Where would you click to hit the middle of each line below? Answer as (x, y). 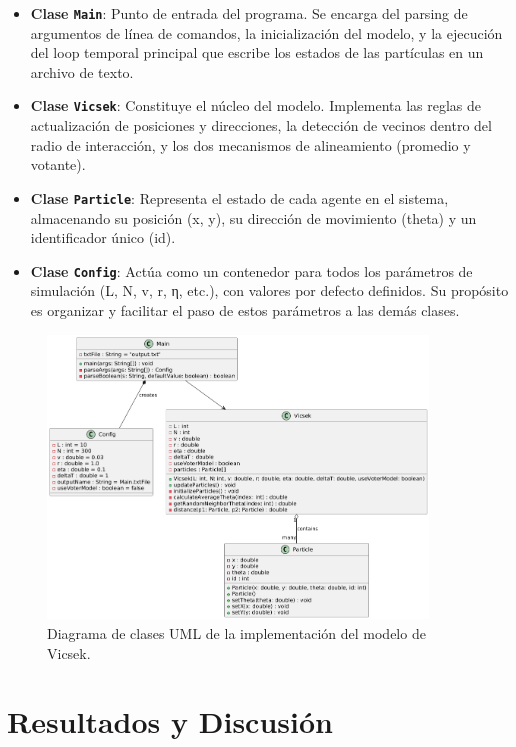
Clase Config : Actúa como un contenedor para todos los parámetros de (251, 270)
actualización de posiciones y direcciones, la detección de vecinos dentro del (261, 125)
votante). (58, 164)
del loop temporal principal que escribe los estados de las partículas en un (257, 52)
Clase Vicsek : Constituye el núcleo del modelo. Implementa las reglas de (256, 105)
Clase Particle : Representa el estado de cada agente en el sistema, (239, 197)
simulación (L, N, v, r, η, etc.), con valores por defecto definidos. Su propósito (269, 290)
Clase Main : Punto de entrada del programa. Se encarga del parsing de (249, 13)
